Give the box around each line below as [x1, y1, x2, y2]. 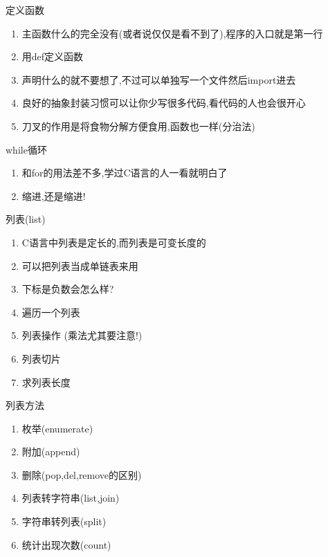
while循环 [6, 142, 47, 156]
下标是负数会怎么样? [21, 282, 114, 296]
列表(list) [6, 212, 46, 226]
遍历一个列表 [21, 304, 80, 319]
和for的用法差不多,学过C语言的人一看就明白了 [21, 165, 228, 180]
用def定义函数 [21, 49, 84, 64]
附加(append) [21, 444, 80, 459]
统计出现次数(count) [21, 537, 111, 551]
